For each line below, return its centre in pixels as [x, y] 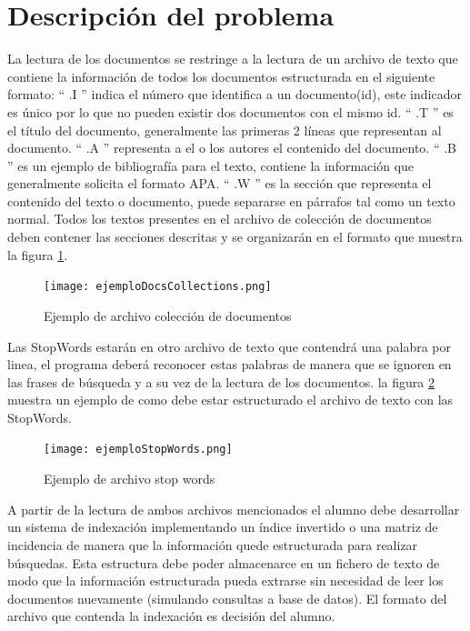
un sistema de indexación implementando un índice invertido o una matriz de [223, 527]
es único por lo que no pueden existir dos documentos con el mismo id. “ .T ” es [230, 111]
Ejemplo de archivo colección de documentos [168, 315]
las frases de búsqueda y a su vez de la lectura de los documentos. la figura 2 [221, 381]
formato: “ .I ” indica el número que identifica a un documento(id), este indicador [235, 94]
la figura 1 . [38, 254]
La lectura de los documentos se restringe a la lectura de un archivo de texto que [233, 59]
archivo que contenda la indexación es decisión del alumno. [171, 616]
